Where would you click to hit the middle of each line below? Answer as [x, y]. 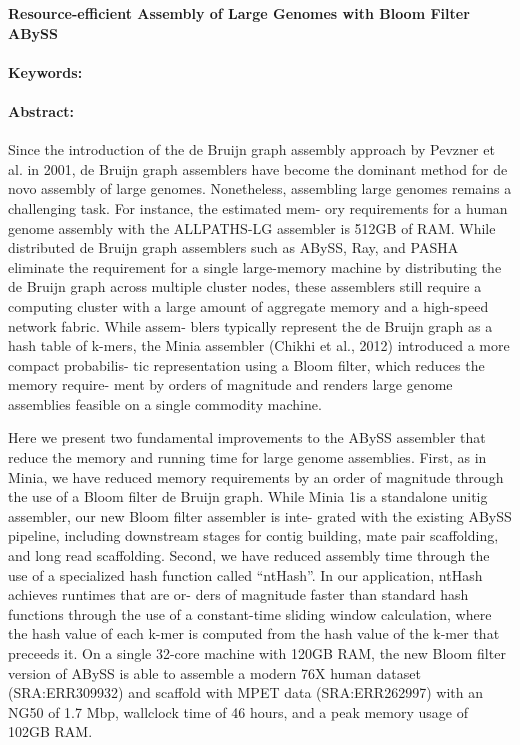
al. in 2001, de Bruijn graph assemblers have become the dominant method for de [258, 168]
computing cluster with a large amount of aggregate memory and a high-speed [248, 305]
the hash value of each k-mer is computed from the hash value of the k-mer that [254, 633]
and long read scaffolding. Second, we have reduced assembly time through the [249, 555]
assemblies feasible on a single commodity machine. [165, 403]
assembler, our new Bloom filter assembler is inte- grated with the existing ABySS [260, 515]
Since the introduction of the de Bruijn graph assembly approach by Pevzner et [251, 149]
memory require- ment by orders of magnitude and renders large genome [230, 384]
